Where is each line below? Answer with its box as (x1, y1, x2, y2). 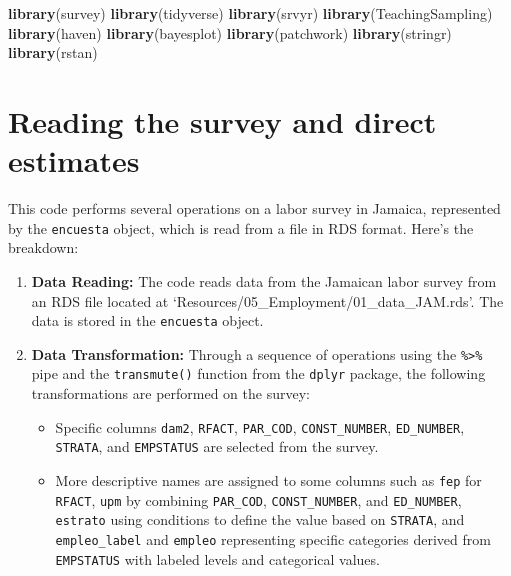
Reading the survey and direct (8, 100, 437, 141)
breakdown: (8, 237, 79, 258)
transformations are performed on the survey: (31, 383, 310, 404)
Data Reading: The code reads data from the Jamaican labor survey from (31, 270, 497, 291)
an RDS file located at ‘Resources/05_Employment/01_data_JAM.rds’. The (31, 290, 504, 311)
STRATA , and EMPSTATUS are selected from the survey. (55, 436, 379, 457)
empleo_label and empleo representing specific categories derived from (55, 528, 491, 549)
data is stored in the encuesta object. (31, 310, 264, 331)
